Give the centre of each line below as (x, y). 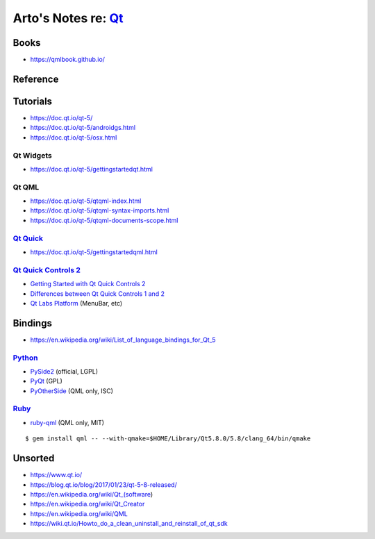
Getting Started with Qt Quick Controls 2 (88, 284)
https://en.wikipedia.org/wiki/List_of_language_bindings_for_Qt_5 (123, 340)
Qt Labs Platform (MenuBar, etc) (76, 303)
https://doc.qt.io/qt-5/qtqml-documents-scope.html (104, 220)
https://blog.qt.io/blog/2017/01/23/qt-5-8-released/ (103, 484)
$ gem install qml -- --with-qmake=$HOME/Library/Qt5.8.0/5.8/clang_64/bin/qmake (168, 439)
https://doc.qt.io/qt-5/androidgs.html (83, 128)
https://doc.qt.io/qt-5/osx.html (74, 137)
